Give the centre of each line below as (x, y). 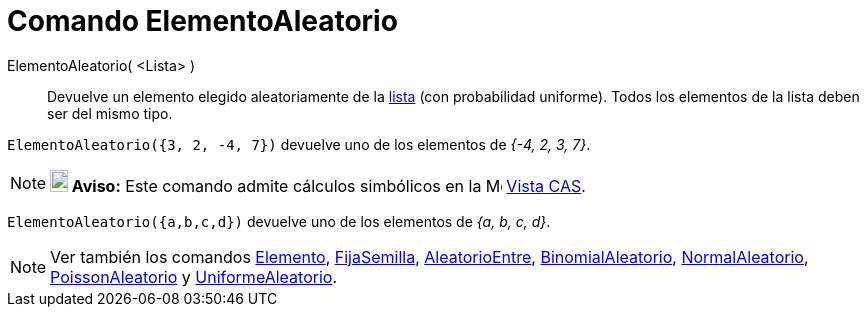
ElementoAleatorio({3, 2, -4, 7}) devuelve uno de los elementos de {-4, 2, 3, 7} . (299, 144)
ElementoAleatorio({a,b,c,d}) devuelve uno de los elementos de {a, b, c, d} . (279, 221)
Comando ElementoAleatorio (202, 21)
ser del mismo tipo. (110, 113)
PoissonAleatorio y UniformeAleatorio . (193, 276)
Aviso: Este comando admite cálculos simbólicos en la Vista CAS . (328, 185)
